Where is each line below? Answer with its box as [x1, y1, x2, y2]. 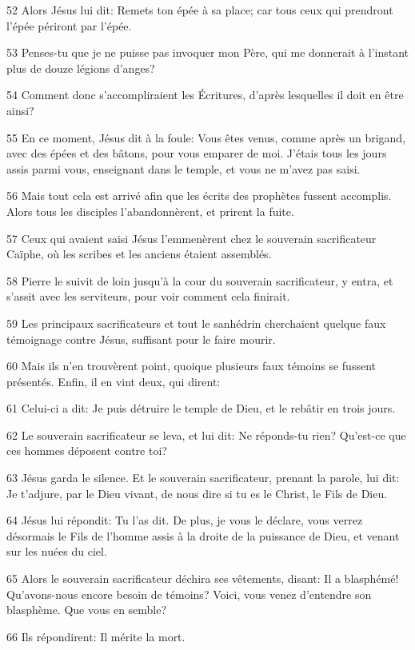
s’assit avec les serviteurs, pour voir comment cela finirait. [6, 288, 290, 305]
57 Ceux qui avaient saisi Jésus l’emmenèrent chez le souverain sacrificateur [6, 229, 377, 246]
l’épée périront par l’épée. [6, 17, 132, 34]
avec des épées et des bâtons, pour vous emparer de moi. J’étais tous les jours [6, 145, 387, 162]
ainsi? [6, 102, 34, 118]
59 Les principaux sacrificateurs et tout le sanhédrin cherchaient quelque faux [6, 314, 386, 331]
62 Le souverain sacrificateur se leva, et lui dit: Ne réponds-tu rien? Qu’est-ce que [6, 426, 406, 443]
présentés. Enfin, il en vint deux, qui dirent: [6, 373, 221, 389]
